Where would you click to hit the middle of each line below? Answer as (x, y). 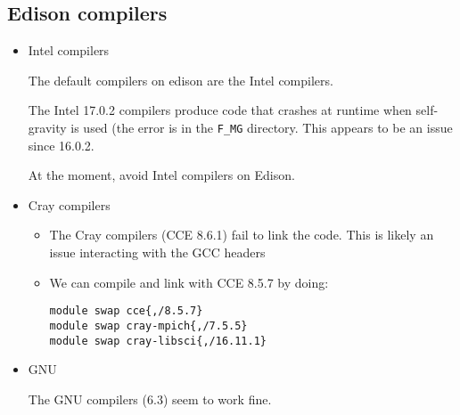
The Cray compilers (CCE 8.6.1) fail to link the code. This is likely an (242, 235)
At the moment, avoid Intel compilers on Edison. (161, 175)
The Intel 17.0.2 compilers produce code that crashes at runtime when (220, 110)
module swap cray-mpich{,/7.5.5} (148, 325)
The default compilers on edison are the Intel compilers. (181, 80)
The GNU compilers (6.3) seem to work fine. (150, 399)
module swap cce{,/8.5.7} (126, 311)
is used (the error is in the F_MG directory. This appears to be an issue (262, 127)
